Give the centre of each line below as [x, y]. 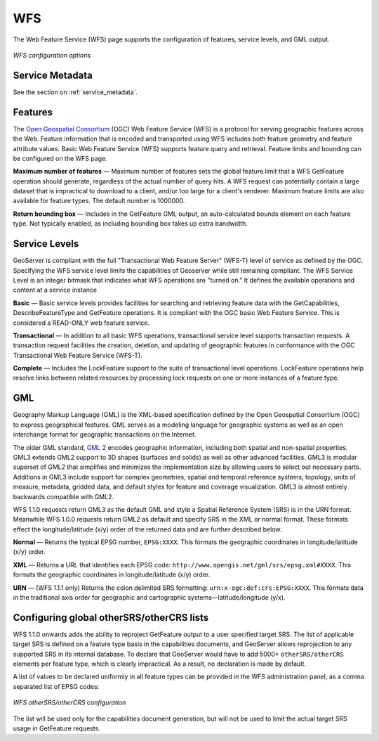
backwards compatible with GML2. [63, 496]
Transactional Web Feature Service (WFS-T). [78, 355]
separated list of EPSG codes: [56, 686]
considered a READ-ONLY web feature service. [81, 323]
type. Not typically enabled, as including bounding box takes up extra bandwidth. [131, 224]
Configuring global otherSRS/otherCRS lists [111, 618]
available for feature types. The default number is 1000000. [99, 201]
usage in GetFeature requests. [57, 728]
